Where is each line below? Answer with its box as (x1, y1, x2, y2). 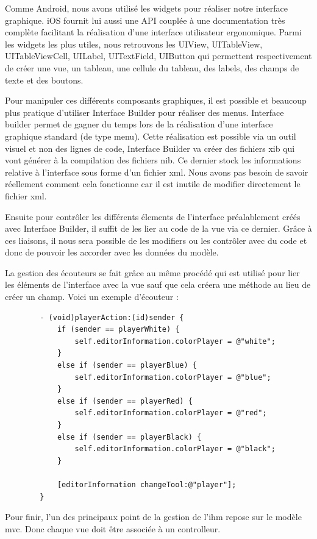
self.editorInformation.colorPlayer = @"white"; (74, 337, 276, 346)
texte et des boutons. (5, 73, 84, 86)
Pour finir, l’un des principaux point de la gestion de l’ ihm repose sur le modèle (5, 510, 302, 523)
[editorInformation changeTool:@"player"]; (57, 480, 237, 489)
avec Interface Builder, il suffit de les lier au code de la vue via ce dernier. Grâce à (5, 222, 312, 235)
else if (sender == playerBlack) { (57, 432, 202, 441)
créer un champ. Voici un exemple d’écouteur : (5, 290, 179, 303)
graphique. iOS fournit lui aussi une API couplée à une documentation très (5, 13, 285, 26)
